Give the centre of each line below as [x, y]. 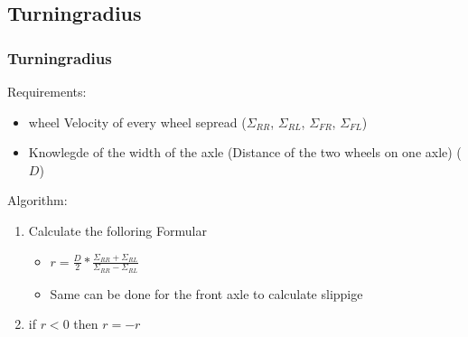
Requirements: [47, 91]
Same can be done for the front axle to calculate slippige [206, 293]
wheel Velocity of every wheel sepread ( [137, 122]
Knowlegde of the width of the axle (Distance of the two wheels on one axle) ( [245, 152]
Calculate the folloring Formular [117, 230]
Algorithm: [37, 200]
